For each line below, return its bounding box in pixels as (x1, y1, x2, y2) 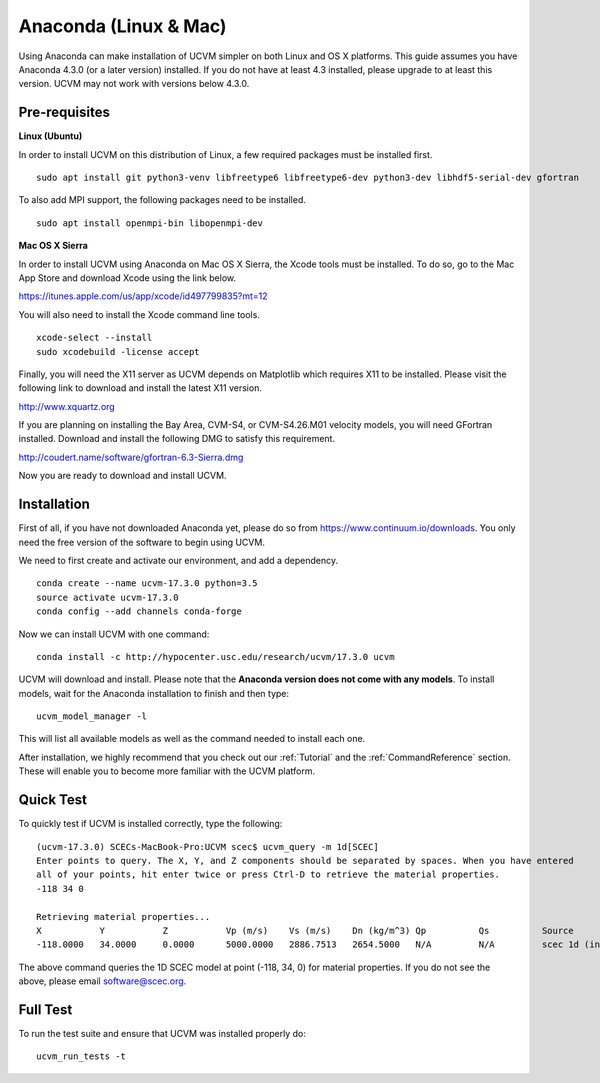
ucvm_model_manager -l (36, 711, 148, 722)
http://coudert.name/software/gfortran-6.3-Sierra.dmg (18, 451, 244, 463)
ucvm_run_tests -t (36, 1051, 127, 1062)
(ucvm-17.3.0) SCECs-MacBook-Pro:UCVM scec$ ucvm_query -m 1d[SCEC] (36, 841, 379, 852)
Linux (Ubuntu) (18, 130, 83, 142)
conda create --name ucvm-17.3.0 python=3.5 (36, 578, 259, 589)
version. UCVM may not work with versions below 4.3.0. (18, 78, 250, 90)
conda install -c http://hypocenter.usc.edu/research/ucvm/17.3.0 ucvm (36, 651, 395, 662)
